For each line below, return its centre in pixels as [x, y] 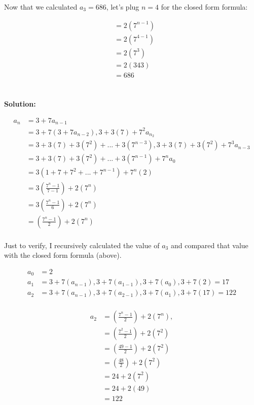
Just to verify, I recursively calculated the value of [82, 245]
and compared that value [209, 245]
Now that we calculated [41, 7]
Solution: [20, 103]
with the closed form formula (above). [63, 255]
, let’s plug [123, 7]
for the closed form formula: [204, 7]
